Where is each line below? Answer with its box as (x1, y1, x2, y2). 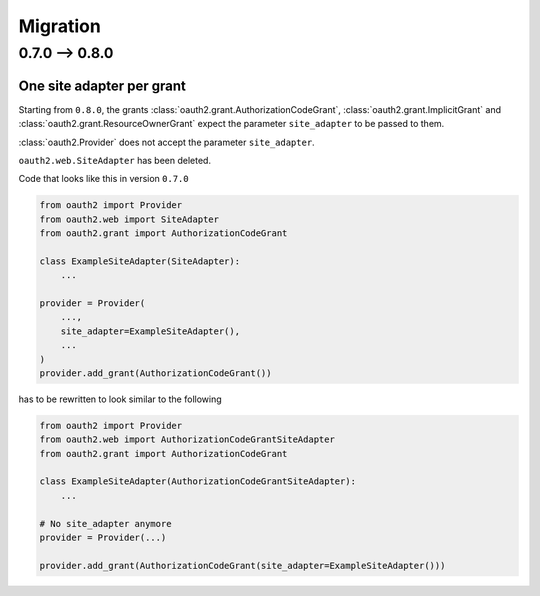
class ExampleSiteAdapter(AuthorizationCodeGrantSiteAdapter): (39, 476, 357, 487)
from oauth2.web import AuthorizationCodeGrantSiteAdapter (39, 434, 335, 445)
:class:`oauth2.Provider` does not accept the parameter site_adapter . (18, 136, 315, 148)
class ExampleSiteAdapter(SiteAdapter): (39, 255, 240, 267)
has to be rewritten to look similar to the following (18, 393, 222, 405)
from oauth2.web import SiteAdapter (39, 213, 220, 225)
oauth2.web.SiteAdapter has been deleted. (18, 154, 212, 166)
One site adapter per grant (18, 77, 187, 94)
